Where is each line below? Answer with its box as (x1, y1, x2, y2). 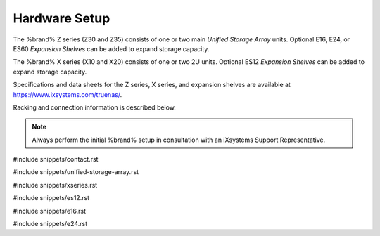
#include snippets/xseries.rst (13, 181, 98, 189)
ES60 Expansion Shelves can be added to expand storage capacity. (13, 44, 210, 53)
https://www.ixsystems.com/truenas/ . (13, 90, 122, 98)
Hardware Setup (13, 11, 110, 26)
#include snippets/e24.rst (13, 220, 88, 228)
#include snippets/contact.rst (13, 155, 99, 164)
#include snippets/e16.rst (13, 206, 86, 215)
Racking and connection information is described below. (13, 103, 176, 112)
